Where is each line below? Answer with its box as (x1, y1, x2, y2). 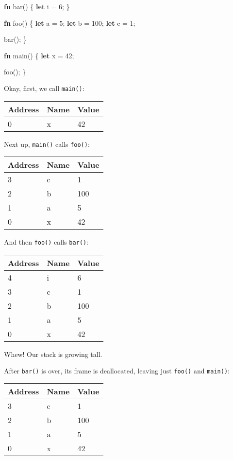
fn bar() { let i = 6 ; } (4, 1, 70, 11)
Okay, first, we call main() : (4, 83, 84, 93)
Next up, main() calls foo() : (4, 139, 90, 149)
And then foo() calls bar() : (4, 237, 88, 247)
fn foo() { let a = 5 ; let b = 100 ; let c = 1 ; (4, 18, 135, 28)
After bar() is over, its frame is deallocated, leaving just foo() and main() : (4, 365, 230, 375)
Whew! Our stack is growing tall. (4, 349, 102, 359)
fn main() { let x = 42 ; (4, 50, 74, 60)
